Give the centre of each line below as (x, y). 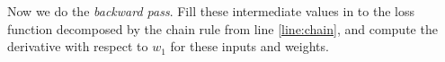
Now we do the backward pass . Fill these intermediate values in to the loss (211, 11)
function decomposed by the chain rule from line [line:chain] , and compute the (222, 28)
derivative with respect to (78, 46)
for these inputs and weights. (249, 46)
